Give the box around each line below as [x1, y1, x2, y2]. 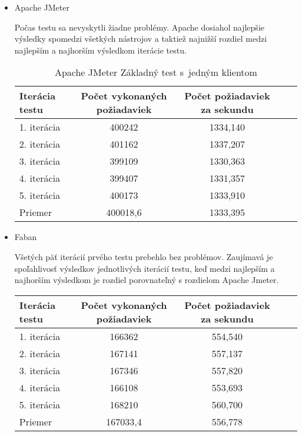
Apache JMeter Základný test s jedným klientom [54, 65, 257, 79]
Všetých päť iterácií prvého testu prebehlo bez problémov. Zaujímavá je [14, 250, 273, 262]
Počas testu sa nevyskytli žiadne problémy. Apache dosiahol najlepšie [14, 21, 264, 33]
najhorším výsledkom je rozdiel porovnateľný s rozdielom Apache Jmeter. [14, 274, 279, 286]
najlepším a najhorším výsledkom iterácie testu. [14, 44, 187, 56]
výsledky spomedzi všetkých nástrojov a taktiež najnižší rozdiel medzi [14, 32, 267, 45]
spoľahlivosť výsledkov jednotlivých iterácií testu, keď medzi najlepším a [14, 262, 275, 274]
